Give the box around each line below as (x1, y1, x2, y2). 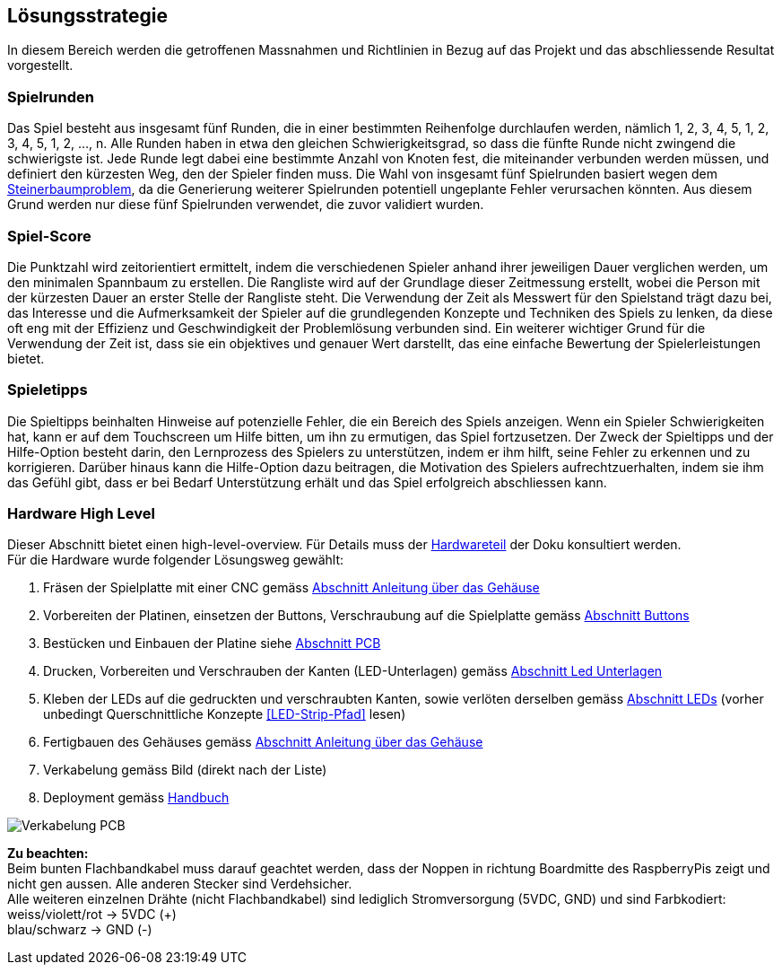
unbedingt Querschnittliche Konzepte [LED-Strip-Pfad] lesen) (43, 706, 406, 722)
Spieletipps (7, 381, 88, 399)
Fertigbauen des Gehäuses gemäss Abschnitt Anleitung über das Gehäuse (43, 734, 483, 750)
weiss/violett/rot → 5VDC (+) (7, 906, 177, 923)
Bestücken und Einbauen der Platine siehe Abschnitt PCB (43, 635, 381, 652)
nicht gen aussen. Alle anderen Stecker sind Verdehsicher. (7, 876, 352, 892)
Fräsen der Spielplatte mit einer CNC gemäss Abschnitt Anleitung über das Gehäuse (43, 580, 540, 596)
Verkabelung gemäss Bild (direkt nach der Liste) (43, 762, 327, 778)
